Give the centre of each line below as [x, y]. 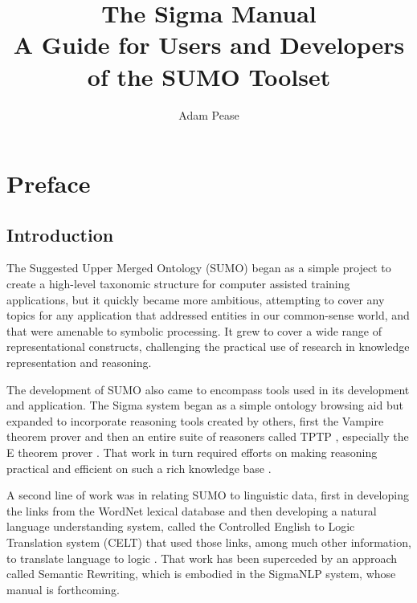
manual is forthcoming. [63, 589]
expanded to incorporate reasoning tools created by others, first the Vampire [195, 420]
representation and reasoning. [79, 363]
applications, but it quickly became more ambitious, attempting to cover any [196, 299]
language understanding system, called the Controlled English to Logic [181, 526]
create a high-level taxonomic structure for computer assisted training [178, 284]
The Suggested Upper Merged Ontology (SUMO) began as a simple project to [199, 268]
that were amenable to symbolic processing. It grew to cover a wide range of [194, 330]
